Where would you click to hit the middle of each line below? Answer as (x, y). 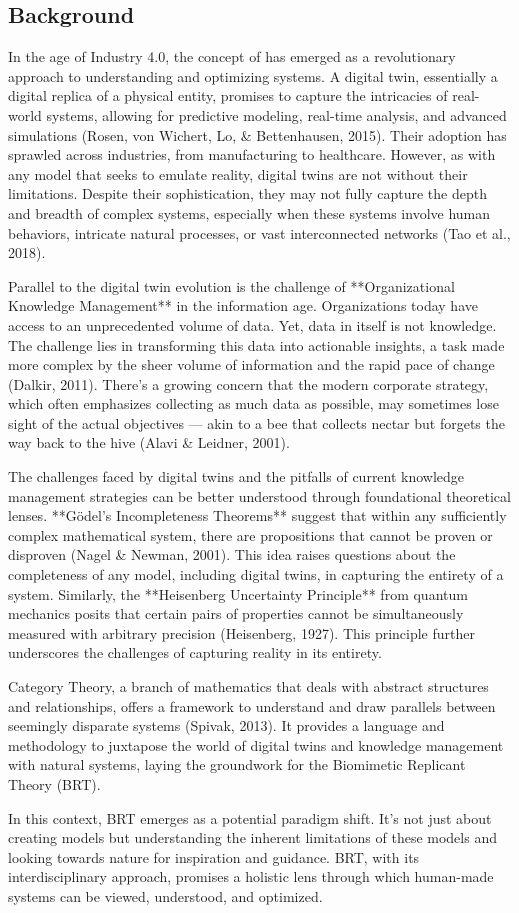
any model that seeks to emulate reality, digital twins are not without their (238, 173)
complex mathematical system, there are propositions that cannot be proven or (250, 534)
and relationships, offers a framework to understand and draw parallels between (252, 705)
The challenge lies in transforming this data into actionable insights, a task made (256, 344)
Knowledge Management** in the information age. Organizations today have (243, 305)
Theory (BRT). (54, 783)
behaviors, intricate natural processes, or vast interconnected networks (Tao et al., (259, 232)
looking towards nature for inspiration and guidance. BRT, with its (214, 856)
